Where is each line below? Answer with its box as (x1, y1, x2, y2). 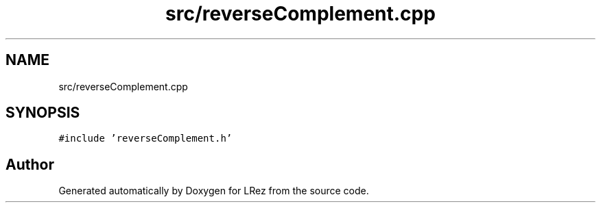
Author (5, 155, 54, 173)
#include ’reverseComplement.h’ (58, 133, 233, 144)
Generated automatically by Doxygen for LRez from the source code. (58, 185, 369, 197)
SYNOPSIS (5, 104, 80, 122)
